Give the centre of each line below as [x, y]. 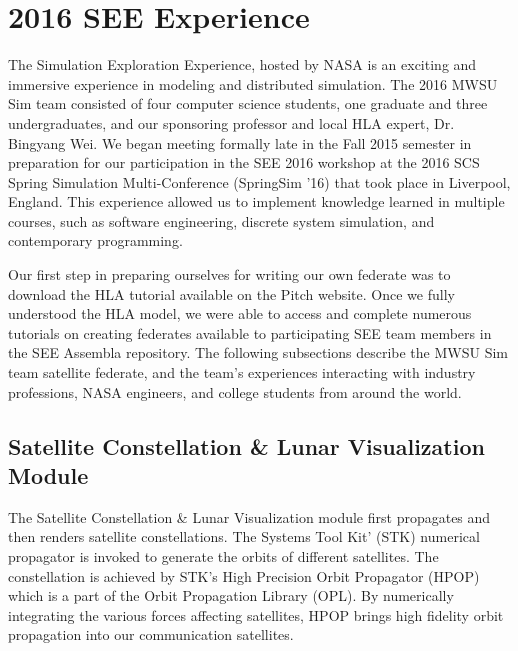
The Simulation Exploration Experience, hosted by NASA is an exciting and [242, 64]
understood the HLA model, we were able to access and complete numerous [240, 313]
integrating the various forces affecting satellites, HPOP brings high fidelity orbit [256, 614]
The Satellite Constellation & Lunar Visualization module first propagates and [249, 516]
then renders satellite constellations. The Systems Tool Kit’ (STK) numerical [244, 536]
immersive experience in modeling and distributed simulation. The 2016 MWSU [253, 83]
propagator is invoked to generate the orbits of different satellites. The [223, 556]
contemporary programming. [95, 240]
